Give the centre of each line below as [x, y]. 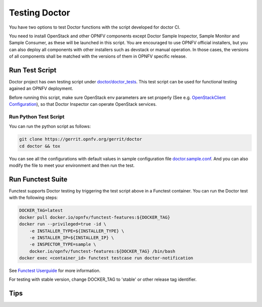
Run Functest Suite [38, 179]
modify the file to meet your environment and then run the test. [72, 165]
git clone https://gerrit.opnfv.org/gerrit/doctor [81, 139]
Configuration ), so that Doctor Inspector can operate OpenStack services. [83, 104]
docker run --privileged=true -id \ [63, 224]
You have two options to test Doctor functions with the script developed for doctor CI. [95, 27]
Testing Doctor [40, 13]
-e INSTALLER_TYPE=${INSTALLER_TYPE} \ [77, 231]
